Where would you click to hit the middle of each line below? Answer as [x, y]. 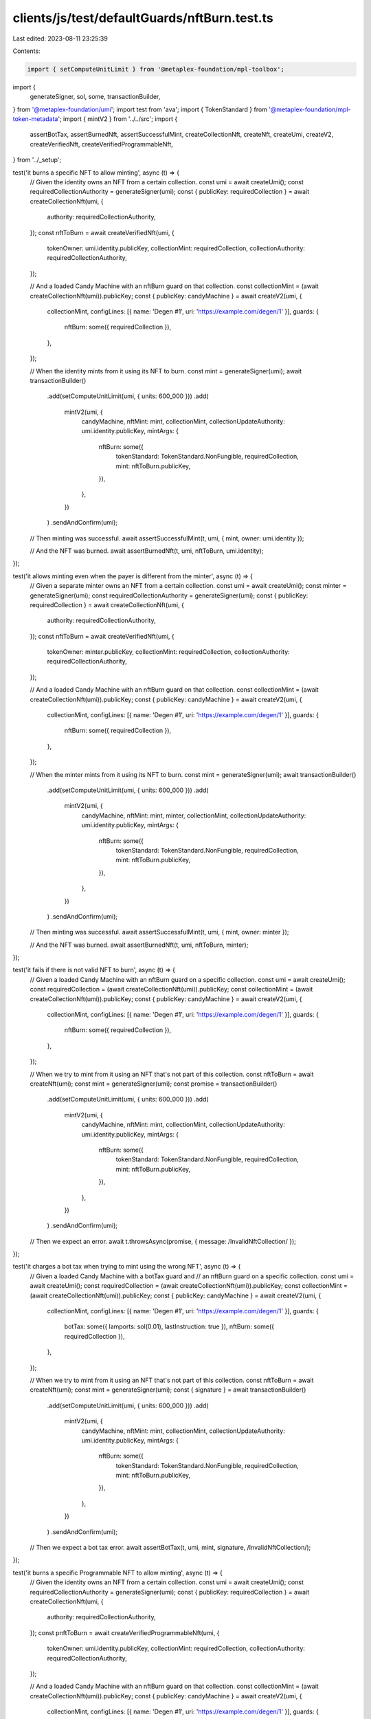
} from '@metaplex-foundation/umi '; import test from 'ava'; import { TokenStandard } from [140, 109]
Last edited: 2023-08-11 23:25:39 [60, 39]
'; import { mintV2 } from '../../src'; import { [117, 119]
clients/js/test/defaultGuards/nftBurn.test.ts [143, 18]
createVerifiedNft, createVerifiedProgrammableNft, [101, 144]
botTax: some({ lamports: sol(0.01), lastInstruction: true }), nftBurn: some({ [169, 1326]
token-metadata [35, 119]
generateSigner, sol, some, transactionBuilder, [95, 97]
